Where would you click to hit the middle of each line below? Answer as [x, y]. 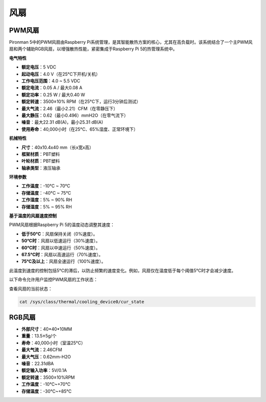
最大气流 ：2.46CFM [42, 350]
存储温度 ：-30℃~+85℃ [47, 391]
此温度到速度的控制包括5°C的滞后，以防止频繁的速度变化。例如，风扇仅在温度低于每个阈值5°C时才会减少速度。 [122, 270]
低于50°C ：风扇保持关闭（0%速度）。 [60, 234]
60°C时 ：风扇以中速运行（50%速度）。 [61, 248]
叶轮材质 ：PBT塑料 [41, 161]
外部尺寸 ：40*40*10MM [47, 329]
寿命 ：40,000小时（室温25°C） [53, 343]
